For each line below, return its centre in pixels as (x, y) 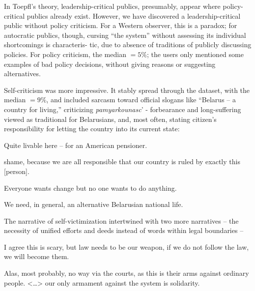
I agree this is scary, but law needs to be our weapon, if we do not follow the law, (127, 247)
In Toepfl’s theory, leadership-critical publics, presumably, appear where (112, 6)
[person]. (17, 171)
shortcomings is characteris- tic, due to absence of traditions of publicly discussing (128, 44)
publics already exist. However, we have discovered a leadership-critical (134, 15)
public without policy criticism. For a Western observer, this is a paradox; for (121, 25)
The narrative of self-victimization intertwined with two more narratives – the (121, 220)
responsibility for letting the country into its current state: (92, 129)
